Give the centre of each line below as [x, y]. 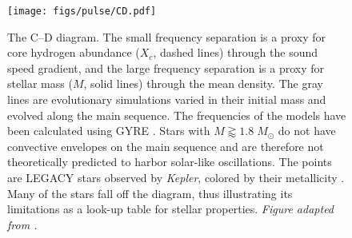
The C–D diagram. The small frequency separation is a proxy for [167, 36]
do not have [307, 131]
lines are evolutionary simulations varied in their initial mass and [167, 99]
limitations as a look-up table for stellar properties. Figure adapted [171, 209]
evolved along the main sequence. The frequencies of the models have [177, 115]
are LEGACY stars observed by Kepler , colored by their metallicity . [176, 177]
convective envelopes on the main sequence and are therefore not [166, 146]
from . [22, 224]
